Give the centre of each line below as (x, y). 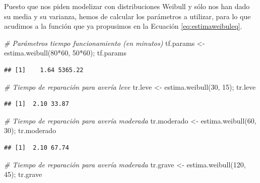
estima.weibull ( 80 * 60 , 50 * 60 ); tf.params (65, 53)
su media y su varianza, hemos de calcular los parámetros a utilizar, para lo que (127, 16)
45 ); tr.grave (23, 174)
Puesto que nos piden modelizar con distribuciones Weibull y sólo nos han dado (127, 6)
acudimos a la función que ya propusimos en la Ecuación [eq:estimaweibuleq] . (123, 26)
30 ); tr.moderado (30, 130)
